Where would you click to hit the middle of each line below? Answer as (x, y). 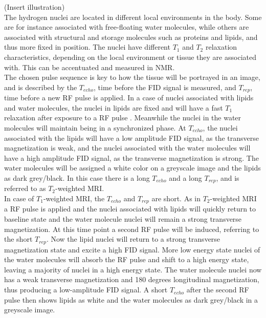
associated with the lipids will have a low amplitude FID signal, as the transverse (131, 137)
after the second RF (218, 290)
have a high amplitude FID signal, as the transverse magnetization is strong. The (131, 157)
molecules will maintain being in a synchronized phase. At (95, 127)
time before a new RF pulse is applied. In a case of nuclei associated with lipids (129, 98)
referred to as (25, 188)
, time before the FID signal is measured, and (165, 87)
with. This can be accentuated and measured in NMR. (90, 67)
